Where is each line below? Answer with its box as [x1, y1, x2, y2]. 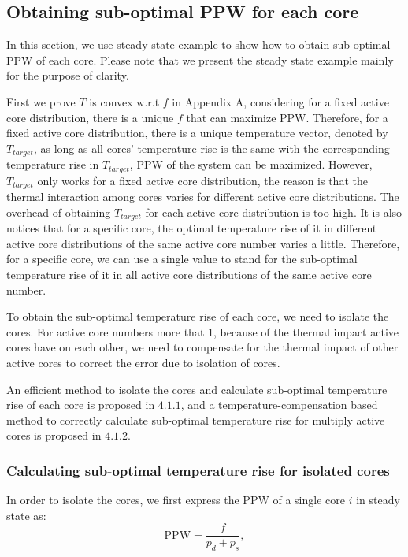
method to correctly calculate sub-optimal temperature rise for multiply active [6, 411, 385, 428]
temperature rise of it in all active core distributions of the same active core [6, 266, 372, 282]
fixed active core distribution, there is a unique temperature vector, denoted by [6, 124, 388, 141]
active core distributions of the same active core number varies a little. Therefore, [6, 235, 400, 251]
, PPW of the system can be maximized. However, [129, 156, 373, 173]
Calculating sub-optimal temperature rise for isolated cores [6, 460, 390, 480]
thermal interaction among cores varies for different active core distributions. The [6, 188, 399, 205]
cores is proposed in [6, 427, 102, 444]
